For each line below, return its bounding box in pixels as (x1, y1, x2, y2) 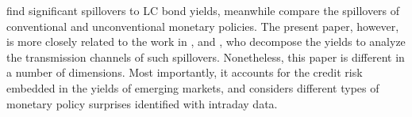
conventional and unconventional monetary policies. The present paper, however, (6, 17, 399, 34)
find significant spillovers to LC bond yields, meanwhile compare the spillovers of (6, 2, 400, 18)
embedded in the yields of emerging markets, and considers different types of (6, 79, 379, 96)
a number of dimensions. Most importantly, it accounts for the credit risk (6, 64, 363, 81)
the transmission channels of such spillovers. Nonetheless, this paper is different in (6, 48, 405, 65)
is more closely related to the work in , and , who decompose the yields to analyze (6, 33, 406, 50)
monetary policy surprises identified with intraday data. (6, 95, 278, 111)
